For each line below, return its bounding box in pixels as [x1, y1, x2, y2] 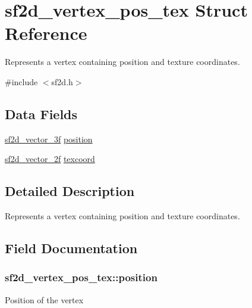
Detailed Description [5, 182, 135, 200]
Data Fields [5, 104, 78, 123]
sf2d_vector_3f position [5, 132, 93, 145]
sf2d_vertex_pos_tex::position [5, 270, 157, 285]
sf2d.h [51, 75, 73, 88]
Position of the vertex [5, 293, 84, 306]
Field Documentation [5, 239, 138, 257]
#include [5, 75, 38, 88]
